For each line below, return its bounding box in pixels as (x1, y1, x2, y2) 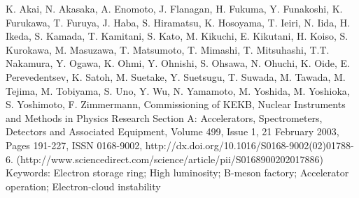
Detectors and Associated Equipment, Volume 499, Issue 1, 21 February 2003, (6, 124, 339, 139)
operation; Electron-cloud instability (6, 178, 161, 193)
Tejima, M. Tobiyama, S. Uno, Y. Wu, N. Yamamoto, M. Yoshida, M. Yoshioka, (6, 83, 350, 98)
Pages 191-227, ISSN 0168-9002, (6, 137, 143, 152)
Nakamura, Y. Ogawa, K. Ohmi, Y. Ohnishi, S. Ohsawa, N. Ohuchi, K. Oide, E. (6, 56, 350, 70)
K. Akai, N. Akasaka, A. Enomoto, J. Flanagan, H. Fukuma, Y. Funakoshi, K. (6, 1, 343, 15)
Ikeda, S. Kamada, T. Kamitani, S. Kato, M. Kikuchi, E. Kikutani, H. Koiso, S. (6, 29, 349, 43)
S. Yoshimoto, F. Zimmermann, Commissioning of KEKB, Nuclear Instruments (6, 97, 346, 112)
